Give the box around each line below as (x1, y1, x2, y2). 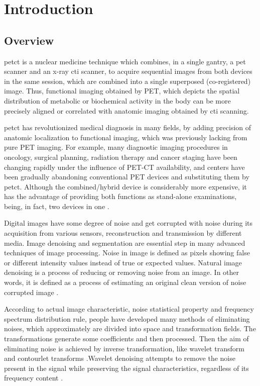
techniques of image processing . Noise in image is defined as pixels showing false (4, 247, 250, 258)
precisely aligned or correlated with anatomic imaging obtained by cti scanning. (4, 105, 249, 116)
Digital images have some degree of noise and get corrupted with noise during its (4, 218, 252, 228)
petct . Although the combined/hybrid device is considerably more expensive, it (4, 181, 247, 191)
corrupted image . (4, 286, 59, 297)
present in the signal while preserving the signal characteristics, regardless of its (4, 362, 249, 373)
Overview (4, 32, 54, 48)
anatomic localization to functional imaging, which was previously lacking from (4, 132, 247, 142)
